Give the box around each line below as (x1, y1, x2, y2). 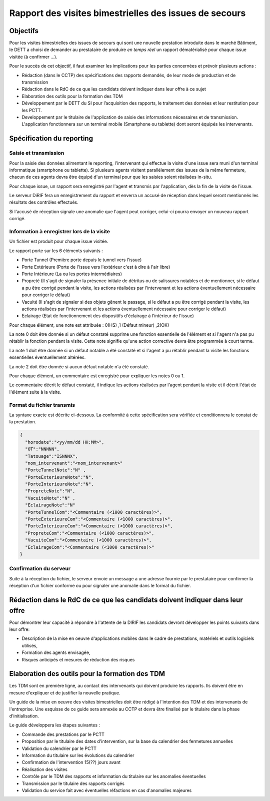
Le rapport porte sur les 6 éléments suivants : (9, 248, 103, 254)
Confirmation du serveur (9, 565, 71, 572)
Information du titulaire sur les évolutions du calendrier (21, 752, 134, 758)
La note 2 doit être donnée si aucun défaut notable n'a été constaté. (9, 363, 149, 370)
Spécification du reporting (9, 134, 93, 143)
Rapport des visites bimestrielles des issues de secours (9, 8, 246, 19)
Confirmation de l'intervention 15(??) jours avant (21, 759, 121, 765)
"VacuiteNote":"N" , (25, 495, 75, 501)
